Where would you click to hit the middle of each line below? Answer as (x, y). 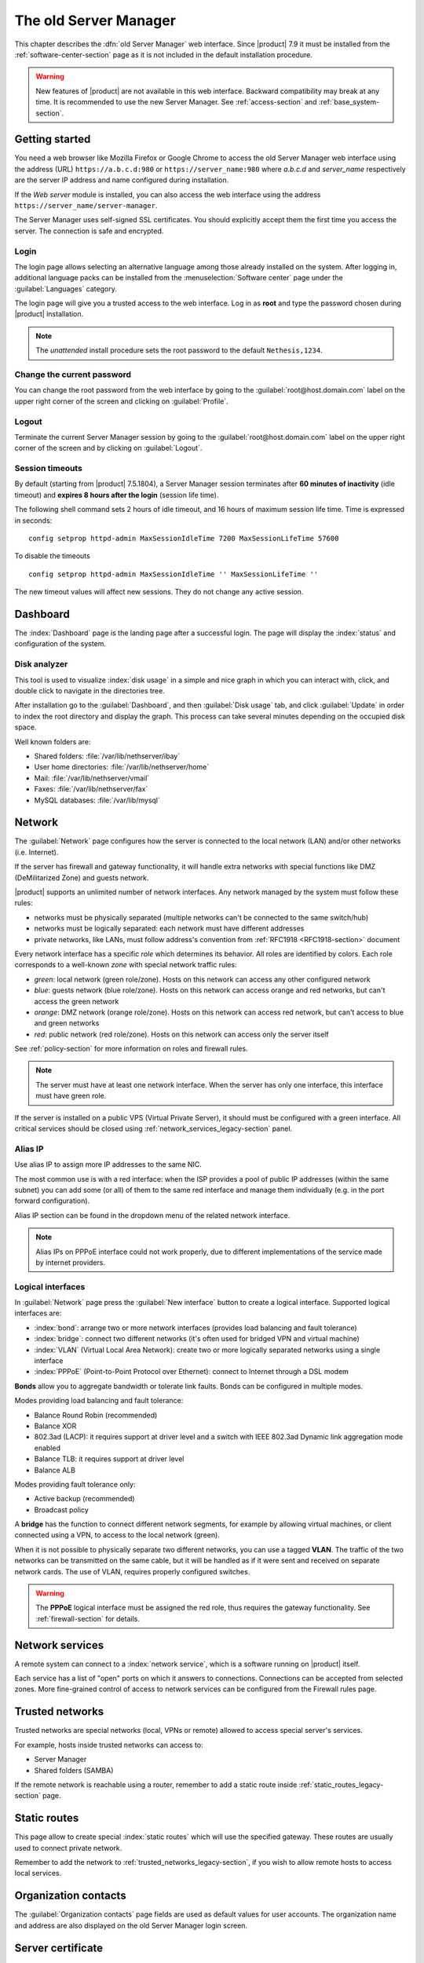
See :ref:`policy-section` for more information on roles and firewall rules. (131, 1049)
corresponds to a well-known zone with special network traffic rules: (126, 965)
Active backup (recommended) (84, 1499)
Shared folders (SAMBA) (74, 1770)
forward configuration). (52, 1201)
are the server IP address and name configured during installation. (122, 180)
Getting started (53, 139)
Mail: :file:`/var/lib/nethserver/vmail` (92, 778)
